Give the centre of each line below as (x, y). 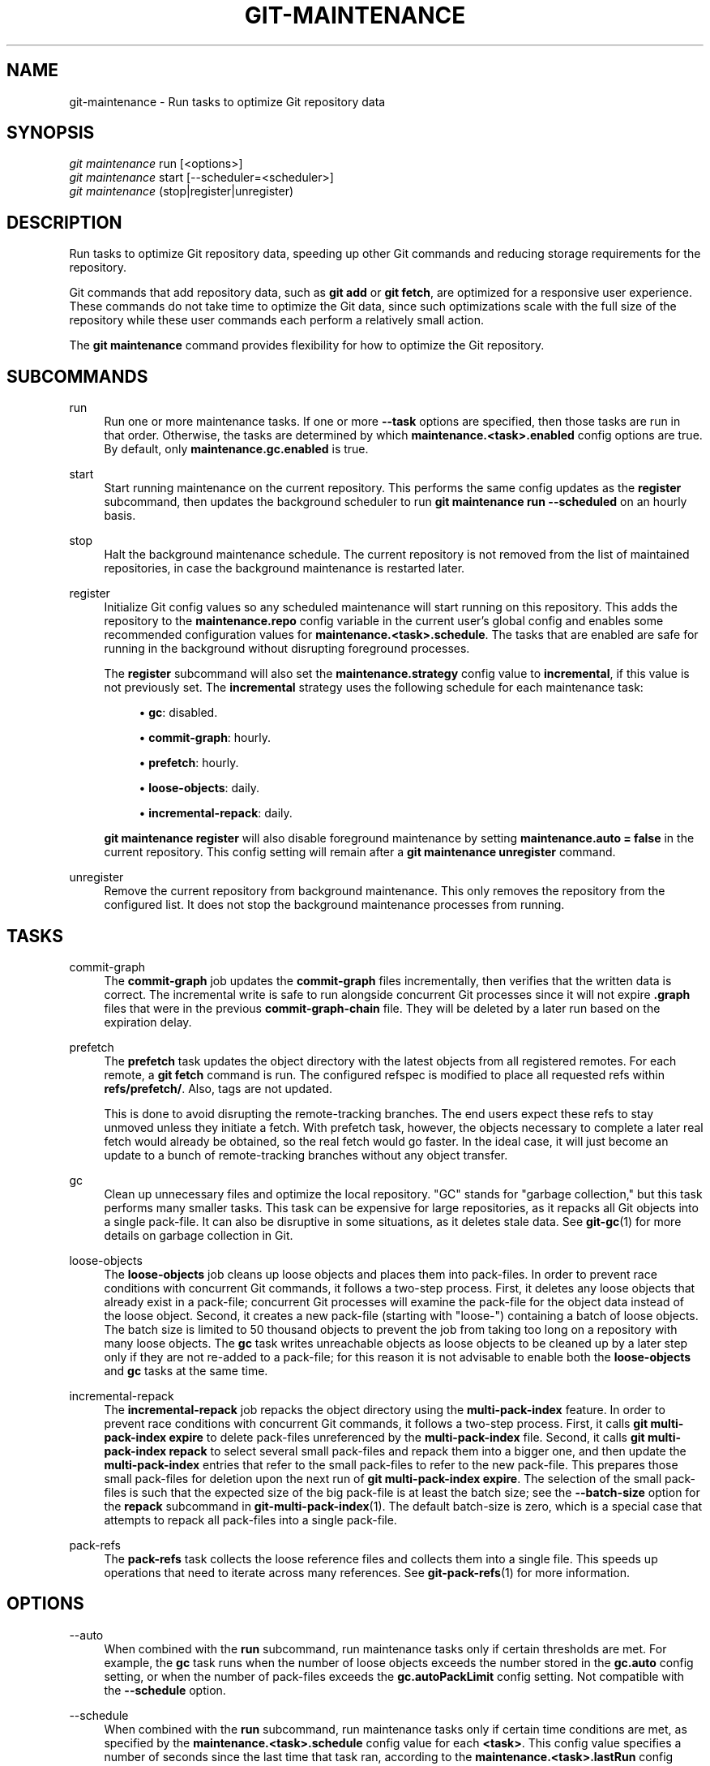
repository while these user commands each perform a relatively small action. (277, 320)
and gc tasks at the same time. (186, 1370)
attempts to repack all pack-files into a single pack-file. (250, 1520)
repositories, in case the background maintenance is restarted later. (284, 568)
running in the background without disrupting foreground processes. (287, 649)
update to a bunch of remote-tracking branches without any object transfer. (306, 1155)
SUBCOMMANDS (77, 376)
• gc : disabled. (178, 713)
